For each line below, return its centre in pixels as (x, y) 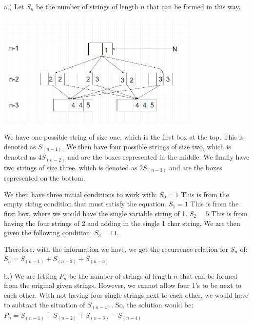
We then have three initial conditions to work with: (81, 194)
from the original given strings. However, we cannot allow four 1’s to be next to (123, 285)
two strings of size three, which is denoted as (71, 167)
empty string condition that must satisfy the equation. (85, 204)
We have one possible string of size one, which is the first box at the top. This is (124, 137)
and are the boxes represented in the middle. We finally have (159, 157)
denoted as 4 (23, 157)
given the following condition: (48, 233)
